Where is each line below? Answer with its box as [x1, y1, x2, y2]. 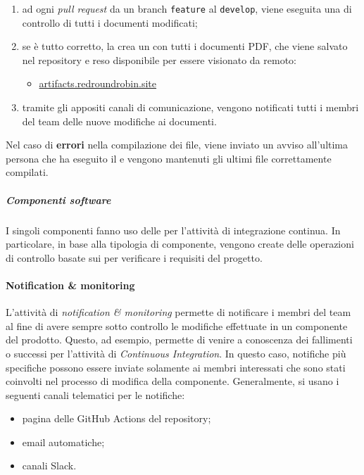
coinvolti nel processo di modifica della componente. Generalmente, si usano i [6, 374, 339, 388]
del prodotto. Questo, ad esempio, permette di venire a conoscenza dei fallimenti [6, 332, 353, 347]
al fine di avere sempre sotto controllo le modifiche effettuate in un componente [6, 318, 348, 333]
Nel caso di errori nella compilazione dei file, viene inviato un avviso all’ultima [6, 137, 349, 152]
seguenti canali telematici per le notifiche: [6, 387, 185, 402]
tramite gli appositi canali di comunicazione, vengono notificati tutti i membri [22, 100, 359, 115]
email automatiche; [22, 434, 105, 449]
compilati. [6, 165, 49, 179]
